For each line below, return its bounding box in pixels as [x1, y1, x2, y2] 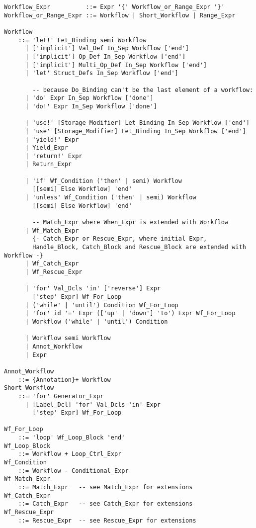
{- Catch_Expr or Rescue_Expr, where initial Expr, [32, 235, 207, 243]
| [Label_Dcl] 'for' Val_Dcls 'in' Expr [25, 401, 161, 408]
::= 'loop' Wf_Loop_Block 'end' [18, 434, 125, 441]
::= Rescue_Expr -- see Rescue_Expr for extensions [18, 517, 196, 524]
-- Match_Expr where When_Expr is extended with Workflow [32, 219, 229, 226]
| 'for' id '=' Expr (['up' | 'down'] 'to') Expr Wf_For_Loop [25, 310, 236, 317]
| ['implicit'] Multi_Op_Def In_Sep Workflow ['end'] [25, 61, 207, 69]
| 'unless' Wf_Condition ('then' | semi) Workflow [25, 194, 196, 201]
